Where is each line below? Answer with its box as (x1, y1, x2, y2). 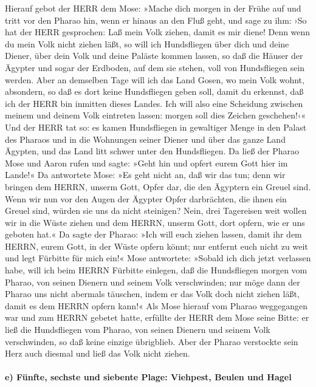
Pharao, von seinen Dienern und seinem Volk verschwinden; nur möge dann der (5, 275, 300, 288)
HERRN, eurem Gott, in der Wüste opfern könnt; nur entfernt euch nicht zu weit (5, 239, 308, 252)
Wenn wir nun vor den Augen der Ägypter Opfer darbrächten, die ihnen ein (5, 192, 287, 205)
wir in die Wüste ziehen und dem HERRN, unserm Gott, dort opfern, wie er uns (5, 216, 305, 228)
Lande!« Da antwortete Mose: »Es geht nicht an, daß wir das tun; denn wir (5, 168, 286, 181)
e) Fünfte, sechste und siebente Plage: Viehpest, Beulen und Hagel (5, 371, 292, 383)
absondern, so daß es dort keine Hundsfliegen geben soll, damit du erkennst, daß (5, 85, 304, 98)
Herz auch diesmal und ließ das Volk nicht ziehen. (5, 347, 190, 360)
